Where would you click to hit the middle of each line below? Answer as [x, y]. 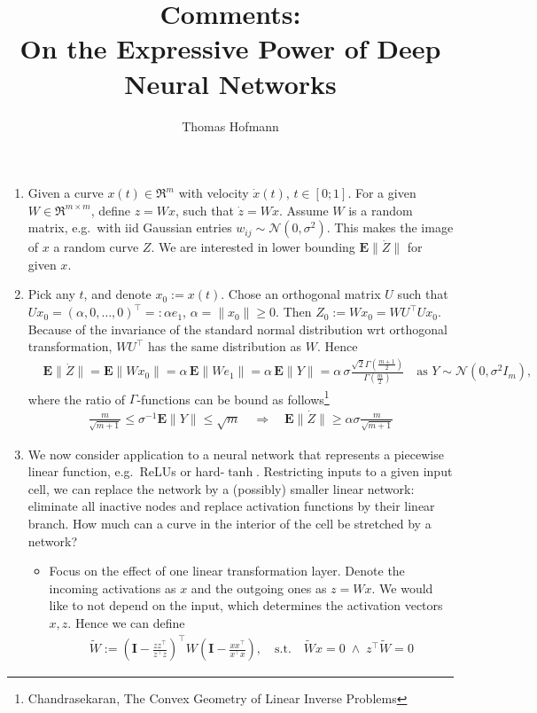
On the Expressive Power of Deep [230, 48]
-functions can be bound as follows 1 [233, 397]
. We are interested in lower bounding [253, 247]
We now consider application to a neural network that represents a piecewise [236, 454]
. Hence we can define [126, 623]
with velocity [214, 193]
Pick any [51, 294]
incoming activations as [113, 588]
